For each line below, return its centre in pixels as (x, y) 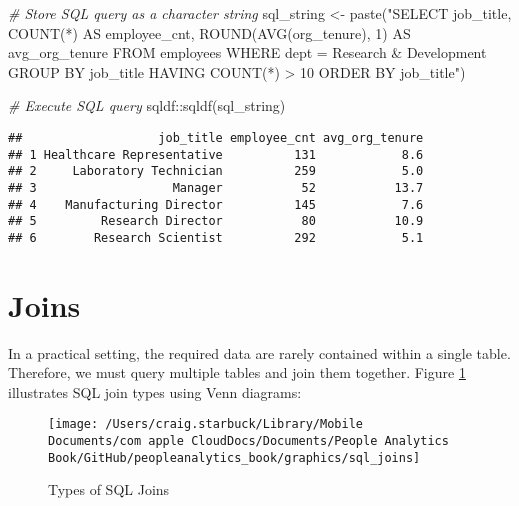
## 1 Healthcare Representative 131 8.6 (216, 154)
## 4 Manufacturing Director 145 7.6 (216, 204)
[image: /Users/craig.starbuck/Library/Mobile (205, 424)
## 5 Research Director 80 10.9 (216, 221)
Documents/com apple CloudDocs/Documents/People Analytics (248, 441)
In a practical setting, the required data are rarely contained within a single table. (259, 352)
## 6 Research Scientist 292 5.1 (216, 237)
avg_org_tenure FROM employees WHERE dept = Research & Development (247, 52)
